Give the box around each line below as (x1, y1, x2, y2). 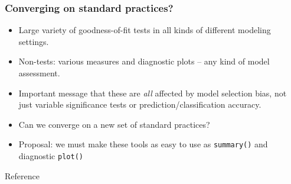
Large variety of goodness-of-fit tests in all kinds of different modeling (18, 24, 271, 36)
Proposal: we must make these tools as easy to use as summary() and (18, 138, 268, 150)
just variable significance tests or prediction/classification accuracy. (18, 98, 261, 111)
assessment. (18, 67, 60, 79)
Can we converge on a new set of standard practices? (18, 118, 210, 130)
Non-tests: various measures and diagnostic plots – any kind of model (18, 55, 270, 67)
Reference (5, 169, 40, 182)
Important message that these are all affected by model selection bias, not (18, 86, 287, 99)
